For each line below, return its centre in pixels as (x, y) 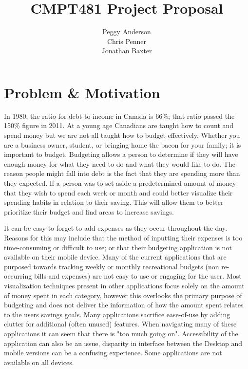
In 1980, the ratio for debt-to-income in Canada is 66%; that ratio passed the (119, 116)
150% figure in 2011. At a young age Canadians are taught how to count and (119, 125)
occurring (18, 276)
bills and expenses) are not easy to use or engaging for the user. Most (138, 276)
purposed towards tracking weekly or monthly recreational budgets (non (112, 266)
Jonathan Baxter (127, 51)
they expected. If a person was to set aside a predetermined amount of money (120, 183)
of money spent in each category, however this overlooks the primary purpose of (123, 295)
